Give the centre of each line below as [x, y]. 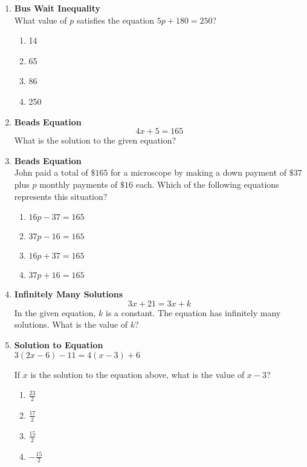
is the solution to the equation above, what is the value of [137, 374]
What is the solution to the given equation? [95, 140]
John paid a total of [51, 172]
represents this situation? [61, 196]
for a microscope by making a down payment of [199, 172]
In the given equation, [55, 312]
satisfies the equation [115, 20]
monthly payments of [79, 184]
